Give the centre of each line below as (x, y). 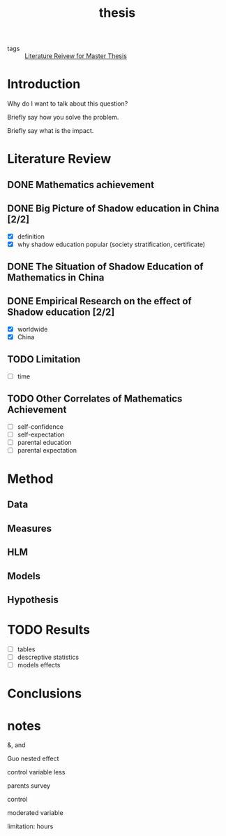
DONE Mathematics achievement (81, 184)
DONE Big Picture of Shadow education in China (113, 209)
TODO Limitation (44, 359)
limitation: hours (30, 826)
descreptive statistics (48, 657)
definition (31, 236)
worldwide (32, 329)
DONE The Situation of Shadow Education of (105, 267)
